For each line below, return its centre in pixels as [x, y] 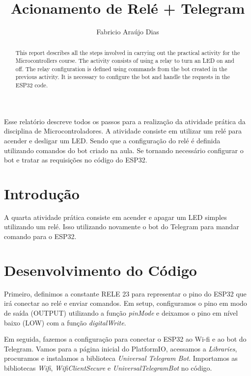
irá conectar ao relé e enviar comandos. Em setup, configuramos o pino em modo [125, 303]
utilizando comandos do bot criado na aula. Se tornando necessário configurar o [124, 150]
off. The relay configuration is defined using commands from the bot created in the [121, 68]
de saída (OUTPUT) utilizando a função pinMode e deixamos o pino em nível [121, 312]
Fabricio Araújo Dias [128, 32]
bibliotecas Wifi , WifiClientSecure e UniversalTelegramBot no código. [108, 367]
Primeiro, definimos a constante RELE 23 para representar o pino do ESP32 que [125, 293]
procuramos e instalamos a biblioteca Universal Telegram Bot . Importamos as [121, 358]
